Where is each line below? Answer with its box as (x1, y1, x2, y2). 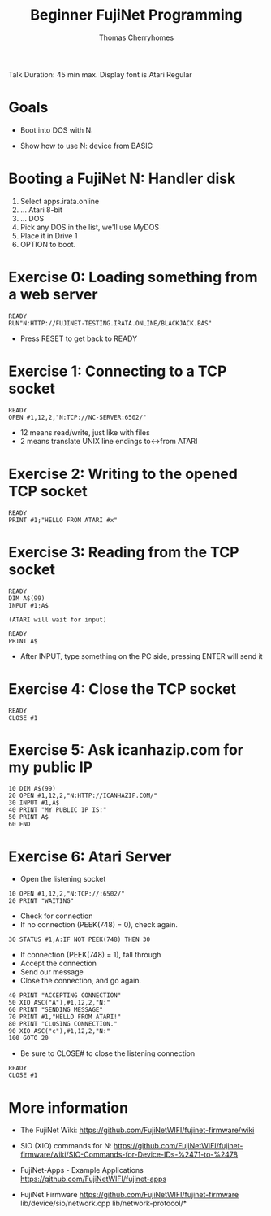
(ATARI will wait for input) (8, 616, 107, 624)
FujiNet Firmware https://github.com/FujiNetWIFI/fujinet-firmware (19, 1190, 239, 1200)
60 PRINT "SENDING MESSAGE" (8, 1006, 104, 1014)
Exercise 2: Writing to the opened (8, 464, 238, 483)
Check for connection (19, 911, 93, 921)
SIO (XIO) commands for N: (19, 1141, 112, 1151)
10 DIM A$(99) (8, 785, 57, 793)
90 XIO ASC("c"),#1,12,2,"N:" (8, 1027, 111, 1035)
